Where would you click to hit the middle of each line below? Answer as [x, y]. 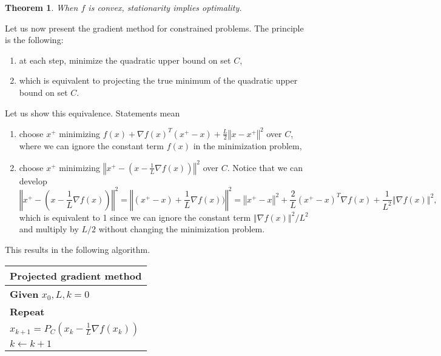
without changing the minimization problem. [182, 229]
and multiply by [49, 229]
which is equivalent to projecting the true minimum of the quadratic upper [158, 80]
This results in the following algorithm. [78, 250]
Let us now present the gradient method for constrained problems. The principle [154, 28]
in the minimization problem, [247, 145]
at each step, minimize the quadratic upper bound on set [125, 60]
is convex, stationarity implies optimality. [165, 7]
